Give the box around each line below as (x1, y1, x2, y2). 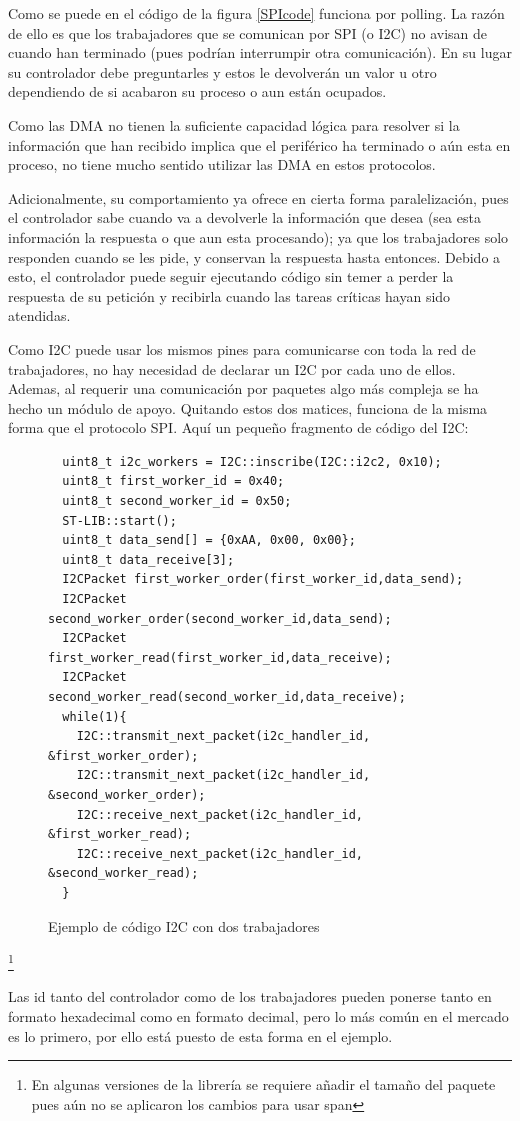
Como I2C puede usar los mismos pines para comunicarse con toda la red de (8, 338, 476, 359)
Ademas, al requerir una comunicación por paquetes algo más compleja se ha (8, 378, 479, 399)
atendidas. (8, 305, 71, 326)
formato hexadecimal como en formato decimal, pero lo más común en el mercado (8, 1005, 509, 1026)
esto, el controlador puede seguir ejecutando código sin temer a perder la (8, 266, 454, 287)
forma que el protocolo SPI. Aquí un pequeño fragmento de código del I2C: (8, 417, 469, 438)
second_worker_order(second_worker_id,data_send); (48, 611, 392, 626)
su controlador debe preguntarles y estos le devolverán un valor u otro (8, 61, 437, 82)
